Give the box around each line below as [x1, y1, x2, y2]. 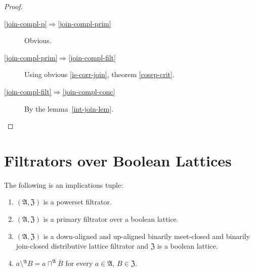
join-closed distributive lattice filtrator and [16, 241, 149, 251]
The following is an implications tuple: [4, 179, 123, 190]
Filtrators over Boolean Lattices [4, 150, 232, 171]
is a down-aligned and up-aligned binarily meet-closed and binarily [43, 230, 250, 241]
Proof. [4, 1, 23, 11]
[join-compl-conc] [62, 86, 115, 96]
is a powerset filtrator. [43, 196, 112, 207]
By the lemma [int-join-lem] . [24, 103, 113, 114]
